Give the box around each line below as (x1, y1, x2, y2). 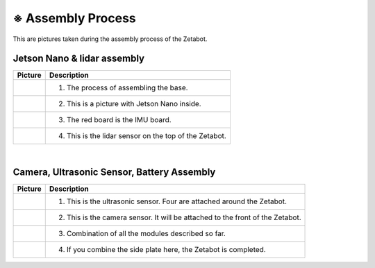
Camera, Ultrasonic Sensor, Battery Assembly (12, 167, 216, 178)
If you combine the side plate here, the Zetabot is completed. (66, 245, 267, 255)
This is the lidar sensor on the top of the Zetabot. (66, 131, 227, 141)
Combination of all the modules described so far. (66, 229, 226, 239)
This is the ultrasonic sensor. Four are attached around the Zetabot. (66, 196, 287, 206)
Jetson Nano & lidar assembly (12, 53, 145, 65)
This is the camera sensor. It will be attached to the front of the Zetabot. (66, 212, 301, 222)
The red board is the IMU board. (66, 115, 172, 125)
